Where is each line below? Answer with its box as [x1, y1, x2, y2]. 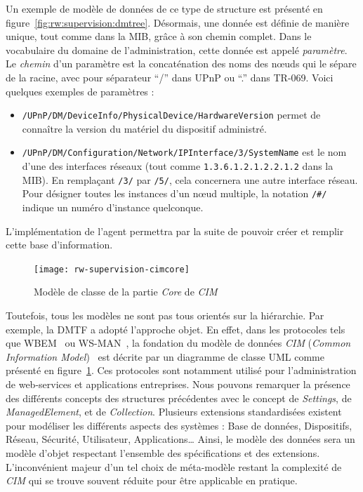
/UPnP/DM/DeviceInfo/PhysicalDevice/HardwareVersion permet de [22, 107, 321, 122]
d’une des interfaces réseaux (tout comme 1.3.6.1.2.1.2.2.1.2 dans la [22, 159, 334, 173]
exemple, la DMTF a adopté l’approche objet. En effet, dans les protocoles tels [6, 321, 345, 336]
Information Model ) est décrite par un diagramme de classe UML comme [6, 349, 324, 364]
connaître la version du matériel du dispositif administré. [22, 121, 267, 135]
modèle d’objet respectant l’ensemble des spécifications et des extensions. [6, 446, 320, 460]
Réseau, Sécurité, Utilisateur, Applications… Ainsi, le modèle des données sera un [6, 432, 355, 446]
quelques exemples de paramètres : [6, 84, 154, 98]
